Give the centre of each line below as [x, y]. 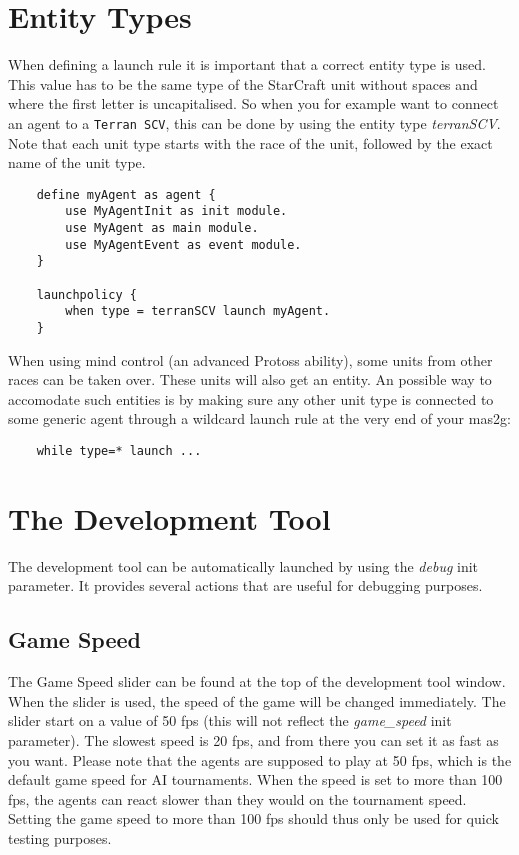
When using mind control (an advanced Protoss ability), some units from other [250, 359]
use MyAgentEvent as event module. [183, 244]
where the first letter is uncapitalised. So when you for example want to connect [253, 103]
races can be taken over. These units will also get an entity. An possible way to [250, 379]
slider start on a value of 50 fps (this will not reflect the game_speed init [230, 720]
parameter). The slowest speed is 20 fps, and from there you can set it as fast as [253, 739]
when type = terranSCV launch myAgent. [198, 311]
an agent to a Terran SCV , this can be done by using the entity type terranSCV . [254, 122]
